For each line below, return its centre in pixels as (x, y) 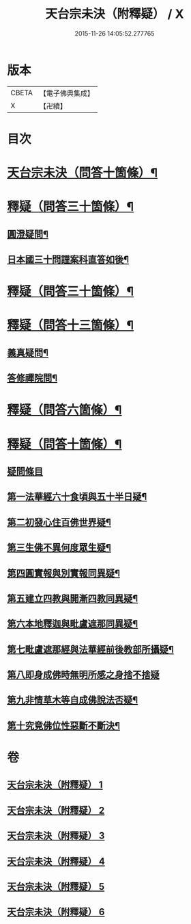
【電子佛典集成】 (67, 93)
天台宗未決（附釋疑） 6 (56, 912)
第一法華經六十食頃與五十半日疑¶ (77, 497)
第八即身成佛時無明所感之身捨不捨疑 (83, 675)
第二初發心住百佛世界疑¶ (59, 522)
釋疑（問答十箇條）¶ (64, 444)
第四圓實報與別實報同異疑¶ (64, 573)
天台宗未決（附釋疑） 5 (56, 887)
